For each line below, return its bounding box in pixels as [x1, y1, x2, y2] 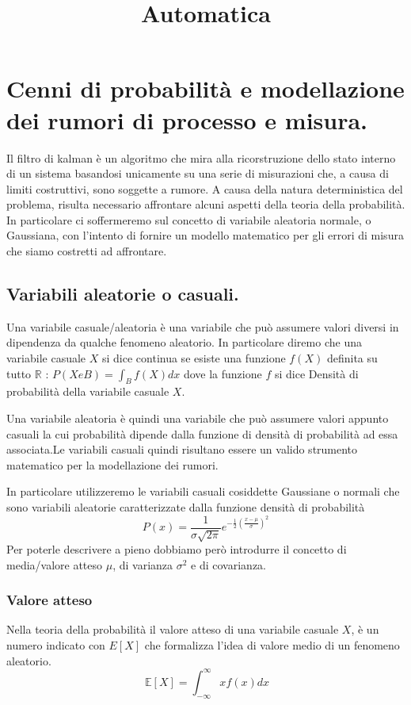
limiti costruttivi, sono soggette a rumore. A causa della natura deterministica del [6, 180, 403, 197]
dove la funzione [183, 365, 262, 381]
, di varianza [112, 556, 173, 573]
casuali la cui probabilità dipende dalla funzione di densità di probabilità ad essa [6, 425, 398, 442]
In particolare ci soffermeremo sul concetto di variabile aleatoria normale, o [6, 211, 371, 228]
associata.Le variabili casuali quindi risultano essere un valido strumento [6, 441, 358, 458]
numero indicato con [6, 637, 105, 653]
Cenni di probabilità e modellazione [6, 72, 405, 105]
